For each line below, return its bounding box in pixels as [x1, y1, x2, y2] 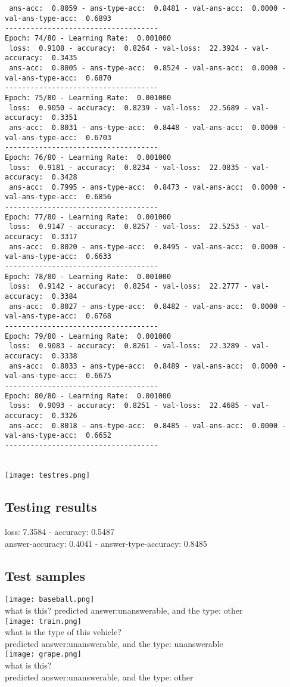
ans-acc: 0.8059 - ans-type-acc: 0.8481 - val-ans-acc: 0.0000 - [9, 4, 286, 13]
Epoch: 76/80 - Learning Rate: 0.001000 [5, 153, 171, 162]
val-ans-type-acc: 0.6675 [5, 372, 111, 380]
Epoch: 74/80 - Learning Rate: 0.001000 [5, 33, 171, 42]
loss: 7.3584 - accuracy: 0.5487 [5, 525, 115, 537]
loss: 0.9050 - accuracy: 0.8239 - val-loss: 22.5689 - [9, 103, 248, 112]
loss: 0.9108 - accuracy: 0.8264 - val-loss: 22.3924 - [9, 44, 248, 52]
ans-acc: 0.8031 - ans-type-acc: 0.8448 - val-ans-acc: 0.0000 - [9, 123, 286, 132]
